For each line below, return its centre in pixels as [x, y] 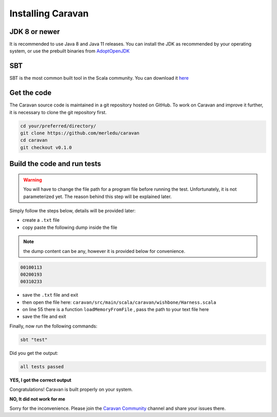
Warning [33, 179]
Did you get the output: [34, 353]
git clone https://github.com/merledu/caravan [80, 133]
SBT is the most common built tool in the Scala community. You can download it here [99, 78]
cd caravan [34, 140]
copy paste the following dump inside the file [70, 227]
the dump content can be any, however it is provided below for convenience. [104, 251]
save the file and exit [44, 317]
